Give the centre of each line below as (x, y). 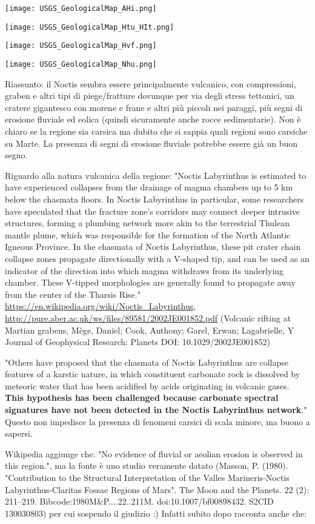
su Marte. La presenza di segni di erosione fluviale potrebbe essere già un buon (151, 143)
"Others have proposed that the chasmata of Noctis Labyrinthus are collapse (147, 362)
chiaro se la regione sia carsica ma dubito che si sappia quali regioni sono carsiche (156, 131)
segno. (16, 155)
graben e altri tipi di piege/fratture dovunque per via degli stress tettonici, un (150, 96)
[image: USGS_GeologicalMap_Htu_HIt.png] (90, 27)
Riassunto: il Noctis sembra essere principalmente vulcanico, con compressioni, (151, 83)
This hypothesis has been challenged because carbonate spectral (142, 398)
